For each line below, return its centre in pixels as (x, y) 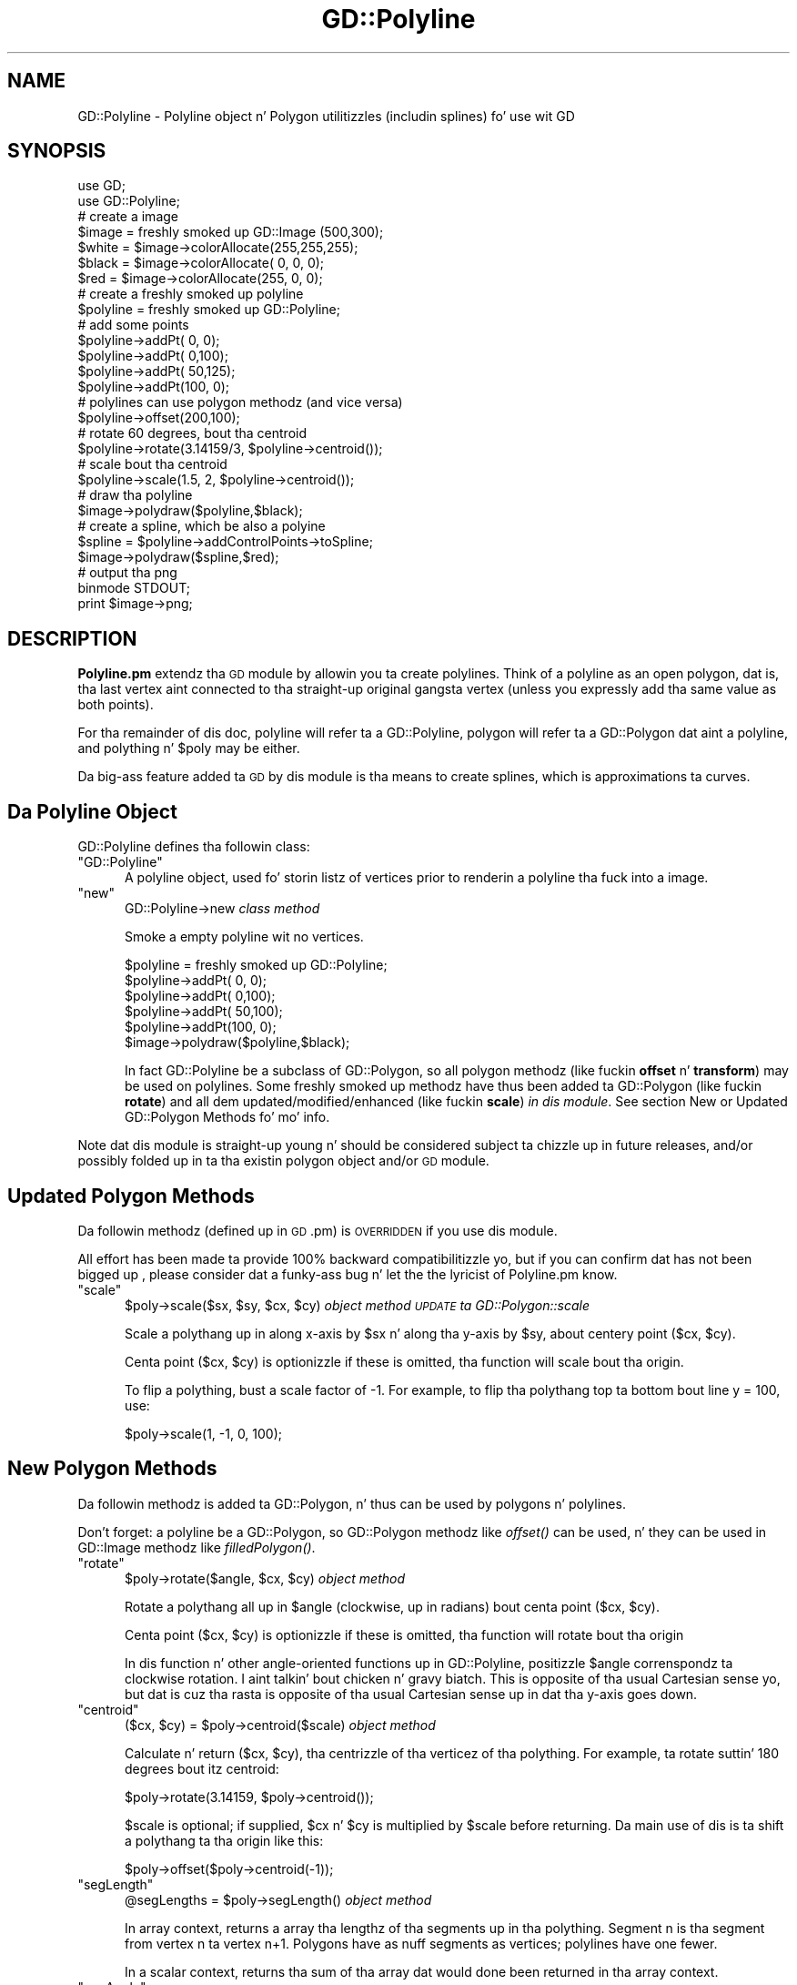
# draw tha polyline (135, 495)
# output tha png (127, 573)
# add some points (133, 325)
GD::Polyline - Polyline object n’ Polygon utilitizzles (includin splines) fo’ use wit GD (326, 116)
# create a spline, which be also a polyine (202, 526)
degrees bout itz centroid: (202, 1768)
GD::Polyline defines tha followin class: (194, 847)
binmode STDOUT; (134, 588)
